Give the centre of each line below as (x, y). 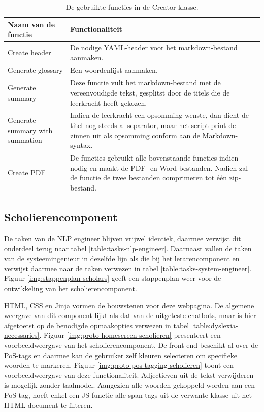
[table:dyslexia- (214, 325)
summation (25, 140)
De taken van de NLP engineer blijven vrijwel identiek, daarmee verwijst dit (123, 239)
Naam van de (31, 24)
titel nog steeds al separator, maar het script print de (153, 125)
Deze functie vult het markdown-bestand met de (145, 83)
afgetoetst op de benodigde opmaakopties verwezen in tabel (97, 325)
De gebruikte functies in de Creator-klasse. (132, 7)
